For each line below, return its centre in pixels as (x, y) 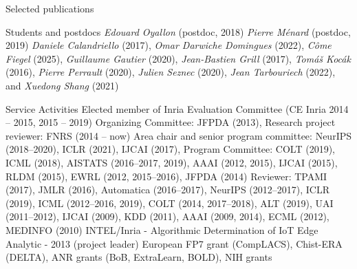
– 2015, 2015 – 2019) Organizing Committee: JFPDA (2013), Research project (171, 122)
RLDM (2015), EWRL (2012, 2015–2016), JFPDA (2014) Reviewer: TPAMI (166, 176)
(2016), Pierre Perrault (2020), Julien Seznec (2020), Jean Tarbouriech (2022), (171, 72)
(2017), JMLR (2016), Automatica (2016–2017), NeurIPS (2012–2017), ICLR (167, 190)
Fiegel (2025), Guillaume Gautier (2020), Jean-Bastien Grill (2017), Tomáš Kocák (178, 58)
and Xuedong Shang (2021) (62, 85)
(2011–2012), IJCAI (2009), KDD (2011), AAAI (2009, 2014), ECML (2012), (167, 216)
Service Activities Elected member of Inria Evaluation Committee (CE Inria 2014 (177, 108)
